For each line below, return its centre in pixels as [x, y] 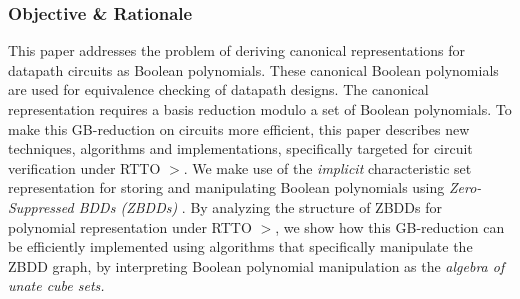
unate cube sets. [56, 285]
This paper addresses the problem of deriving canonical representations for [236, 50]
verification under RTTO [84, 167]
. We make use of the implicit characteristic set [327, 167]
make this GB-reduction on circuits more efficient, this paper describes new [239, 128]
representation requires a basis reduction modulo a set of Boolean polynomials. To [260, 109]
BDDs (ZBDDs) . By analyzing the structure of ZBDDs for [260, 206]
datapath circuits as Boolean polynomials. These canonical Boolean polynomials [253, 69]
